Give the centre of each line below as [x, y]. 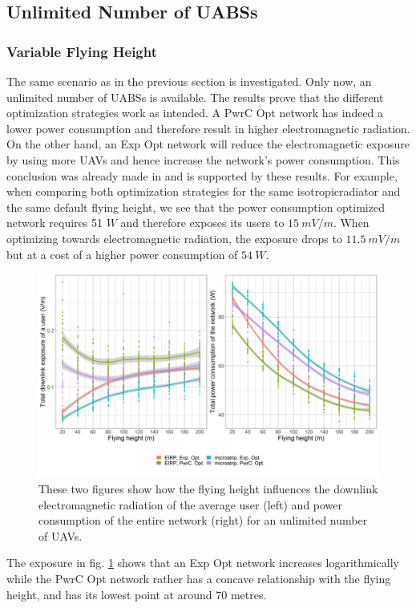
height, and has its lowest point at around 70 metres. [137, 594]
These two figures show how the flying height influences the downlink [208, 488]
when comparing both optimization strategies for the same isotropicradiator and [204, 191]
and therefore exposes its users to [202, 223]
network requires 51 [55, 223]
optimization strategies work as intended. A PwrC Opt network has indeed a [195, 113]
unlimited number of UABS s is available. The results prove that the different [195, 97]
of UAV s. [61, 535]
